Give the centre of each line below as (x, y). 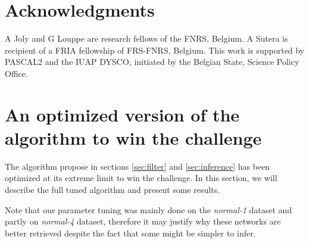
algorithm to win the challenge (133, 137)
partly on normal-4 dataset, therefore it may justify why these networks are (143, 221)
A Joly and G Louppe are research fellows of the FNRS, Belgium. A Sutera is (146, 38)
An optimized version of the (122, 114)
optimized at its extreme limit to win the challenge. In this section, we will (141, 178)
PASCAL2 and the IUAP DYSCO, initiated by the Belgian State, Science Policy (152, 62)
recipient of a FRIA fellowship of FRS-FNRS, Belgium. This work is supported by (155, 50)
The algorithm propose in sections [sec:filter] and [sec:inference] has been (138, 166)
